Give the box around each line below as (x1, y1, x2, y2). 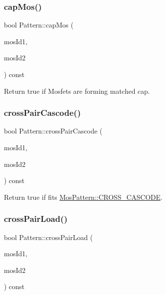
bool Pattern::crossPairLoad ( (4, 232, 93, 242)
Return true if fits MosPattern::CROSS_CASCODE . (4, 191, 163, 202)
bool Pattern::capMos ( (4, 20, 73, 30)
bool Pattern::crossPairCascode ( (4, 126, 103, 136)
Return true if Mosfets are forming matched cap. (4, 85, 150, 96)
